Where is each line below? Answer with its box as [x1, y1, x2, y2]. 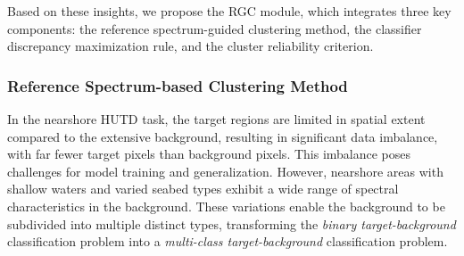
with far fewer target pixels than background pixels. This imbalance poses [7, 145, 411, 163]
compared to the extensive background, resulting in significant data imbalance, [7, 127, 438, 145]
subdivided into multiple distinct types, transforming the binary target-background [7, 214, 456, 233]
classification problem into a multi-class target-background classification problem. [7, 232, 448, 251]
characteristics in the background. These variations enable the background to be [7, 196, 445, 215]
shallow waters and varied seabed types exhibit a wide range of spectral [7, 179, 399, 198]
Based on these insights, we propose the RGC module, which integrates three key [7, 2, 452, 20]
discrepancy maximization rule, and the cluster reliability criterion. [7, 37, 374, 55]
